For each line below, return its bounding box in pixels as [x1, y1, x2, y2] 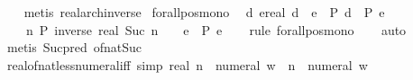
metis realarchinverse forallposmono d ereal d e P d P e [23, 3, 385, 21]
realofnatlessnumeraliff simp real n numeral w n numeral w [6, 55, 368, 74]
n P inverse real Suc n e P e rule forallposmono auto [25, 20, 407, 39]
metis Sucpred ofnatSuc [6, 38, 142, 57]
